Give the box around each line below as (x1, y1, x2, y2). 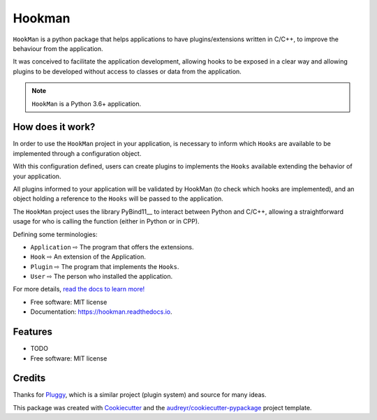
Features (13, 326, 52, 338)
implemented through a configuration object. (13, 149, 142, 157)
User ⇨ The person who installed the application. (30, 273, 173, 281)
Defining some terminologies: (13, 230, 98, 238)
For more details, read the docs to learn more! (13, 285, 145, 294)
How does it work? (13, 121, 96, 133)
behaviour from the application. (13, 44, 104, 52)
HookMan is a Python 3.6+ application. (31, 99, 142, 108)
